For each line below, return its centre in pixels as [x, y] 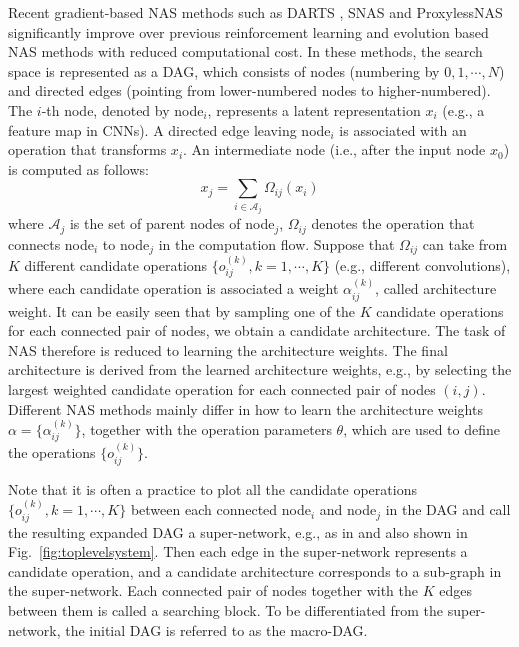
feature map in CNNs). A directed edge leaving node [169, 129]
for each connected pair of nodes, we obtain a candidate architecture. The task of [257, 330]
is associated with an [403, 129]
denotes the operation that [393, 223]
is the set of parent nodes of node [172, 223]
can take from [465, 243]
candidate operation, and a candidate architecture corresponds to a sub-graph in [255, 570]
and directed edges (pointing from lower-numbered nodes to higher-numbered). [249, 90]
